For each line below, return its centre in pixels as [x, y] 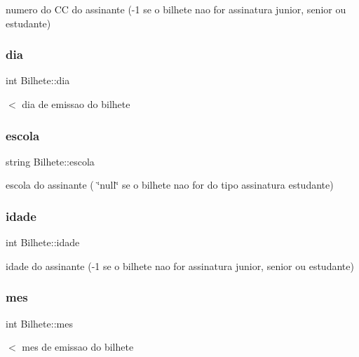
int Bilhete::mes [39, 323]
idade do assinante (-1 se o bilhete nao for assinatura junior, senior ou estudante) [180, 265]
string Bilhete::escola [50, 161]
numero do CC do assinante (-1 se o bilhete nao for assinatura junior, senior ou [176, 9]
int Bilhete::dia [38, 80]
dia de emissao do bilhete [76, 104]
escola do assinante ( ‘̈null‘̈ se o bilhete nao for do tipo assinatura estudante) [170, 185]
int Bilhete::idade [43, 242]
